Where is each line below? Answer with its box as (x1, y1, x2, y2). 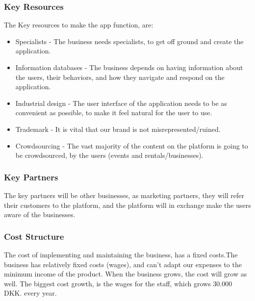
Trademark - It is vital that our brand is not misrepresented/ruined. (15, 124, 221, 134)
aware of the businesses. (4, 209, 76, 220)
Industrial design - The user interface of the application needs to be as (15, 98, 227, 108)
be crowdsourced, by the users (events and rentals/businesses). (15, 150, 204, 160)
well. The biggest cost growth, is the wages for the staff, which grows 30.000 (4, 278, 232, 288)
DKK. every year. (4, 288, 57, 298)
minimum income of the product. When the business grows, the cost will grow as (4, 269, 247, 279)
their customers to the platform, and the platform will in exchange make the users (4, 200, 251, 210)
